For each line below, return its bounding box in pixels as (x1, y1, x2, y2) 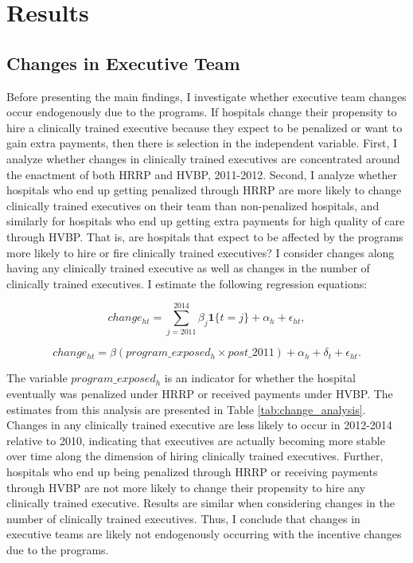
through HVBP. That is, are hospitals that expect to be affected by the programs (6, 228, 403, 244)
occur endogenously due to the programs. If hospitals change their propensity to (6, 104, 397, 120)
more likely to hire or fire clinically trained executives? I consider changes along (6, 244, 395, 260)
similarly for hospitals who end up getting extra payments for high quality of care (6, 213, 405, 229)
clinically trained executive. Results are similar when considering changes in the (6, 495, 395, 511)
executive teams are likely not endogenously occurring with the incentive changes (6, 526, 402, 542)
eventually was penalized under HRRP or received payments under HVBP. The (6, 385, 393, 402)
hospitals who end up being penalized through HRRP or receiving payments (6, 463, 378, 479)
